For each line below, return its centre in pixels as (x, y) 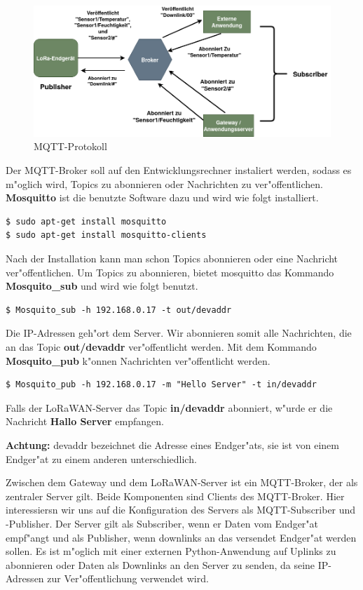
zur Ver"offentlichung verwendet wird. (128, 578)
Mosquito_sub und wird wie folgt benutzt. (102, 286)
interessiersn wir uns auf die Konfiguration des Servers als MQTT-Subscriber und (181, 510)
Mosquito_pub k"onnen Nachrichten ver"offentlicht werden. (138, 360)
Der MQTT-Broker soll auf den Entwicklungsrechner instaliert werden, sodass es (179, 170)
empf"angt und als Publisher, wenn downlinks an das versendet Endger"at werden (181, 537)
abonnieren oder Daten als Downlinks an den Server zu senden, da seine (160, 564)
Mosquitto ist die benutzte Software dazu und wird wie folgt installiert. (162, 197)
